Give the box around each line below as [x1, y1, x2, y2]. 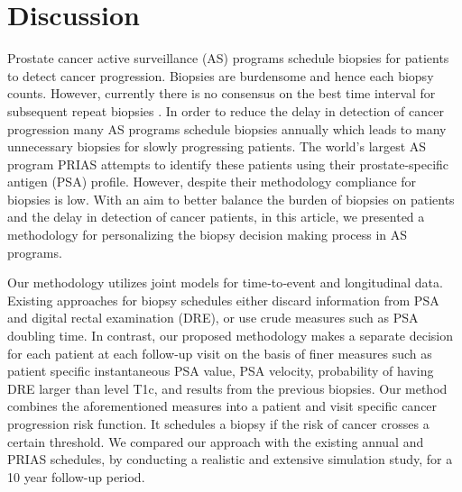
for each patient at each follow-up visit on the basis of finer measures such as [7, 343, 432, 362]
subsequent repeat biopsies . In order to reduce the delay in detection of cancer [7, 101, 444, 120]
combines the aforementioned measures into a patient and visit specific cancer [7, 396, 438, 415]
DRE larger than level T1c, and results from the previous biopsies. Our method [7, 378, 448, 397]
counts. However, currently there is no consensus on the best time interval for [7, 84, 436, 103]
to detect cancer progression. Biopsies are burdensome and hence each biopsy [7, 66, 434, 85]
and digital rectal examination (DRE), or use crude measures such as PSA [7, 308, 419, 327]
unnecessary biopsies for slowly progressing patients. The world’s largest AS [7, 137, 427, 156]
